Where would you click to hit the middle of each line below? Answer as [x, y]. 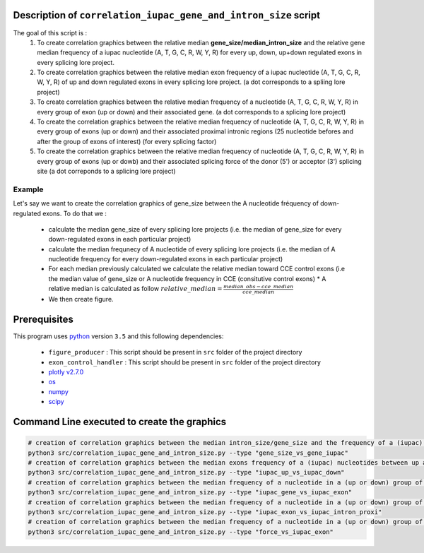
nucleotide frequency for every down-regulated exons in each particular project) [166, 259]
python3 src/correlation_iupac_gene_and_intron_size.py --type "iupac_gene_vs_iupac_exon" [190, 492]
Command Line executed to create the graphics [120, 422]
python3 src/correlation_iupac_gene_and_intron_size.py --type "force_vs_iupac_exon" [181, 532]
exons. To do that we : [75, 213]
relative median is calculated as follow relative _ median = [135, 289]
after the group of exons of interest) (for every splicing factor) [127, 141]
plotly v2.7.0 [66, 372]
